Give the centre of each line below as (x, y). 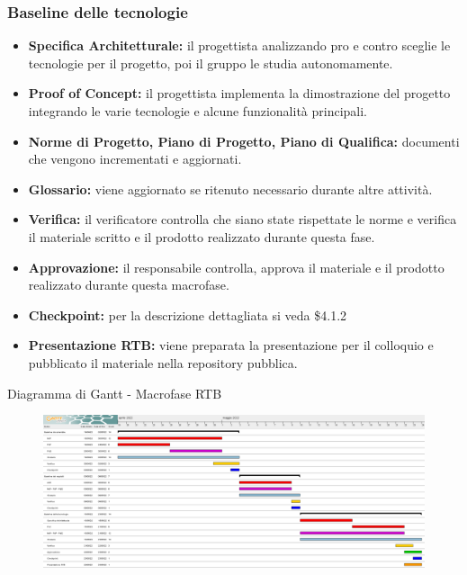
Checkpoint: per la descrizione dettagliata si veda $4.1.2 (188, 314)
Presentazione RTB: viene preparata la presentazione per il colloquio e (231, 345)
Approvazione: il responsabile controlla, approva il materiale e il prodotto (236, 267)
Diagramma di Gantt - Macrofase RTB (115, 393)
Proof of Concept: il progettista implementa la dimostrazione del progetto (239, 93)
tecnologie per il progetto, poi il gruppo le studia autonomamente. (211, 63)
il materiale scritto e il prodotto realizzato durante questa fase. (202, 236)
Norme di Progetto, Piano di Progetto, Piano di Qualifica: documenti (244, 141)
